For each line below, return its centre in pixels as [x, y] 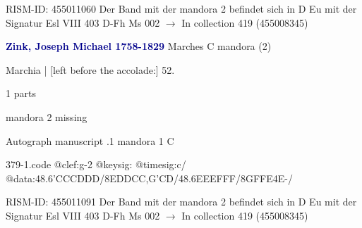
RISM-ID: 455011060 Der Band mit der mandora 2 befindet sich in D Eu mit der [181, 8]
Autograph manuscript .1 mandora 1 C [90, 140]
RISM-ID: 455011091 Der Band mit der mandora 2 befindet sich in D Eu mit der [181, 202]
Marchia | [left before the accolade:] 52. [90, 69]
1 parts [21, 93]
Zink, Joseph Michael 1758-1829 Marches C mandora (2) [139, 46]
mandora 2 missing [47, 116]
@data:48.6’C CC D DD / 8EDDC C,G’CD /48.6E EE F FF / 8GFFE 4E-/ [149, 178]
